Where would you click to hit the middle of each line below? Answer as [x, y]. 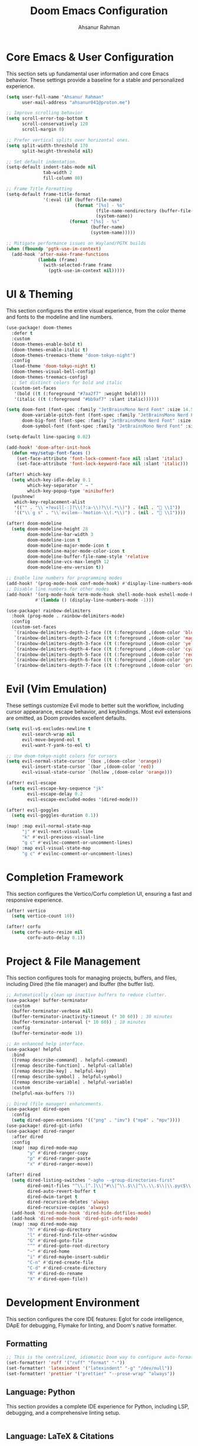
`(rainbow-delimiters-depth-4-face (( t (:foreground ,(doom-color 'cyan [105, 649]
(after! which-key [29, 475]
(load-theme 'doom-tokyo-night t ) [54, 366]
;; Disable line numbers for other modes [58, 589]
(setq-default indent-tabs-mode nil [51, 167]
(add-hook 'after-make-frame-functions [60, 254]
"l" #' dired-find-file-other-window [72, 1235]
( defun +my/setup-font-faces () [51, 453]
